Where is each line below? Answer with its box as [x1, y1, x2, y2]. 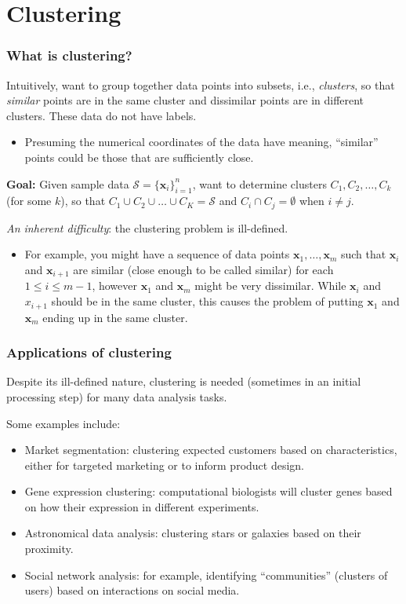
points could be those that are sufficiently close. [24, 148, 254, 165]
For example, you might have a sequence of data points [24, 246, 290, 262]
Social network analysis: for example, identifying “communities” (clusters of [24, 566, 388, 583]
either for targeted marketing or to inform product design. [24, 456, 305, 473]
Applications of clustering [6, 342, 172, 362]
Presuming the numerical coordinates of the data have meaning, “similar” [24, 134, 379, 150]
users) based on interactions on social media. [24, 582, 240, 599]
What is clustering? [6, 46, 132, 65]
